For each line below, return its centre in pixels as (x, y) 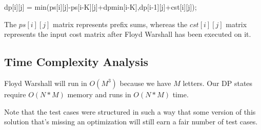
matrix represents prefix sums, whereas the (120, 24)
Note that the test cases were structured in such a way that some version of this (130, 111)
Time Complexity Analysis (76, 62)
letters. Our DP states (218, 83)
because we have (145, 83)
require (15, 94)
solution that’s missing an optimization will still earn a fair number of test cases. (131, 122)
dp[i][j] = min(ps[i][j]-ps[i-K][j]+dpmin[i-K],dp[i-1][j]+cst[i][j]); (101, 7)
